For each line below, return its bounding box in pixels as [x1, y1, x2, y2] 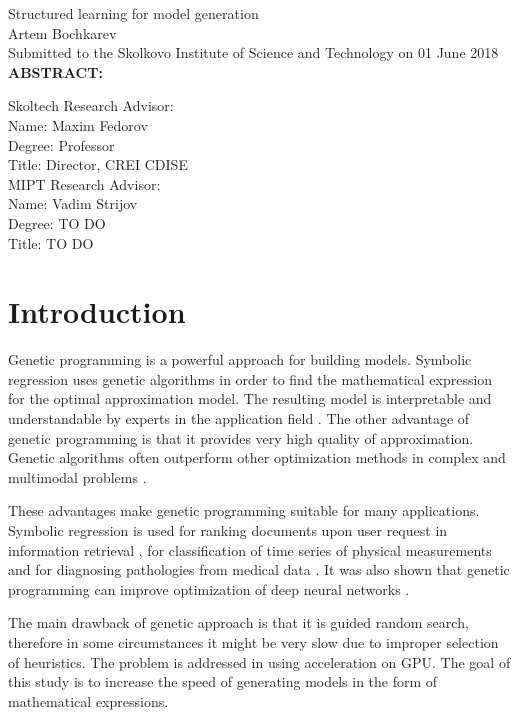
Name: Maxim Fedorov [8, 114, 148, 135]
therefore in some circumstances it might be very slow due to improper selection [8, 631, 499, 652]
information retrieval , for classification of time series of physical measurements [8, 539, 492, 560]
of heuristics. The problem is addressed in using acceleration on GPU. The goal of [8, 651, 511, 672]
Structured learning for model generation [8, 3, 259, 23]
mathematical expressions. [8, 690, 169, 711]
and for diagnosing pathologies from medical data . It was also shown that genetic [8, 559, 510, 580]
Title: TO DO [8, 232, 94, 253]
